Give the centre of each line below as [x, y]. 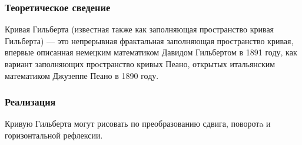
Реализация [30, 102]
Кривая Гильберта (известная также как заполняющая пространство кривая [140, 29]
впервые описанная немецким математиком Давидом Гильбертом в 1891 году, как [151, 52]
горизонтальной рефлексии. [54, 135]
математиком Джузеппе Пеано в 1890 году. [82, 75]
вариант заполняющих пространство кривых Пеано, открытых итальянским [140, 64]
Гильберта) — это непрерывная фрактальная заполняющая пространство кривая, [149, 40]
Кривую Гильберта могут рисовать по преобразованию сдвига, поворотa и [138, 123]
